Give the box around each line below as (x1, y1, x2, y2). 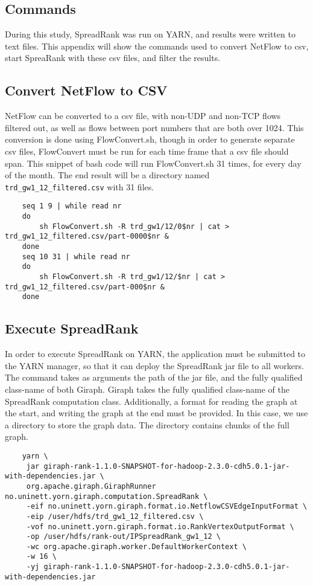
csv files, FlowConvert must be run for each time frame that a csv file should (5, 144, 289, 157)
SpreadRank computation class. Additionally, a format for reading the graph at (5, 394, 298, 407)
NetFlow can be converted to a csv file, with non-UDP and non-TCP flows (5, 109, 281, 122)
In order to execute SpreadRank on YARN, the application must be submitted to (5, 347, 306, 360)
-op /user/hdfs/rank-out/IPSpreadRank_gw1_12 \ (26, 532, 221, 541)
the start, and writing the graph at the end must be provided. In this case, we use (5, 407, 308, 419)
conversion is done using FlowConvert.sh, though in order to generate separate (5, 133, 295, 146)
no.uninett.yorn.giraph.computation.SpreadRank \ (5, 492, 208, 501)
